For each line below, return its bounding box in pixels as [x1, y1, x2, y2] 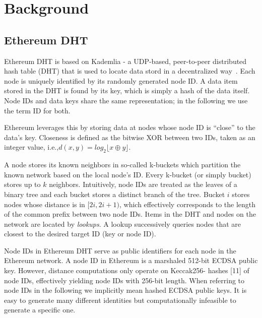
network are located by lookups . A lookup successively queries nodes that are [4, 218, 241, 229]
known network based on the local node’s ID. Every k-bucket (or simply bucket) [4, 169, 251, 179]
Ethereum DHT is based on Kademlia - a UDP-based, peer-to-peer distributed [4, 55, 247, 66]
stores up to [4, 179, 41, 189]
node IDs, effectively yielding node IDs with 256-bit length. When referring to [4, 275, 245, 285]
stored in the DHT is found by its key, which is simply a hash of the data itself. [4, 85, 250, 96]
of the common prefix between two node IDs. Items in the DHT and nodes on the [4, 209, 256, 219]
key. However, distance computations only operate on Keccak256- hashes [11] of [4, 265, 249, 276]
